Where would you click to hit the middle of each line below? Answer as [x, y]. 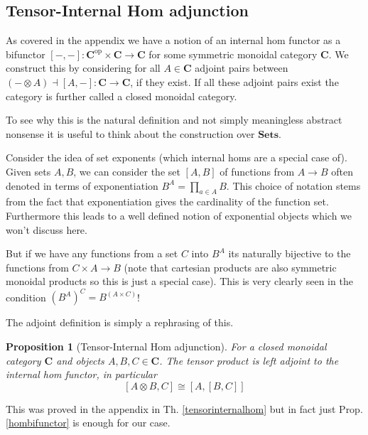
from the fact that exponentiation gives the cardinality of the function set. [167, 202]
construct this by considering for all [83, 68]
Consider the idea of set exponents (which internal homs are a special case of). [177, 157]
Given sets [28, 171]
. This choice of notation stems [293, 185]
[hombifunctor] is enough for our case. [88, 423]
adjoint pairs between [242, 68]
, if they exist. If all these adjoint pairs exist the [234, 81]
